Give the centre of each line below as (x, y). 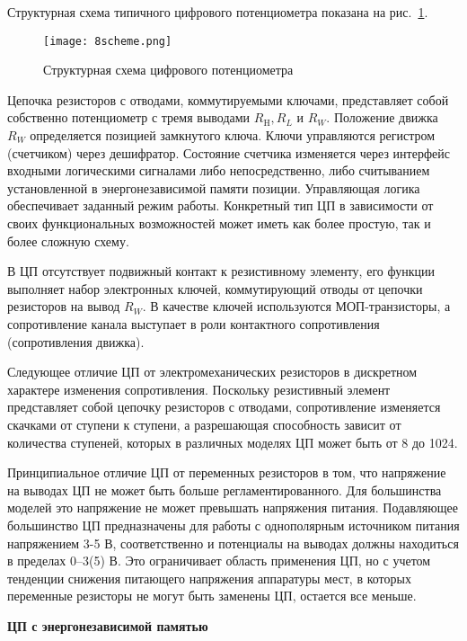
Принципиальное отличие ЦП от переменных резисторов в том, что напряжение (227, 472)
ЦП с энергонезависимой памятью (108, 625)
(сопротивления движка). (76, 341)
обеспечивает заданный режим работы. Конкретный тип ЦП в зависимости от (220, 205)
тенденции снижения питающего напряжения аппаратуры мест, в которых (209, 578)
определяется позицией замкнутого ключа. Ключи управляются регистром (233, 135)
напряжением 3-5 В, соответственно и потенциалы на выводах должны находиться (233, 543)
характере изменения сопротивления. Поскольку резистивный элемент (199, 389)
